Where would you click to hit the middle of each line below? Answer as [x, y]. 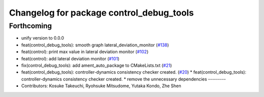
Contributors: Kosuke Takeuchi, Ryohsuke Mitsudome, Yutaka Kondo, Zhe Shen [101, 86]
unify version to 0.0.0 [43, 38]
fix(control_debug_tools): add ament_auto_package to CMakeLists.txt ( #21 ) [97, 65]
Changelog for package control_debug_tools [101, 13]
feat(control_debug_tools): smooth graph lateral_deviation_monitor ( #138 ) [95, 45]
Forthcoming [31, 26]
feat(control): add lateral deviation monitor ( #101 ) [70, 58]
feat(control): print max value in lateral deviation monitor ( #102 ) [85, 52]
